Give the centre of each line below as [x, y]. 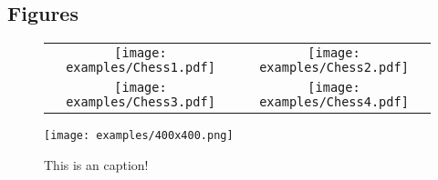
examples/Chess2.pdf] [334, 68]
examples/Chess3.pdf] [141, 102]
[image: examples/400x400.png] [139, 136]
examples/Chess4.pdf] [334, 102]
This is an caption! [96, 164]
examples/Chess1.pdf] [141, 68]
